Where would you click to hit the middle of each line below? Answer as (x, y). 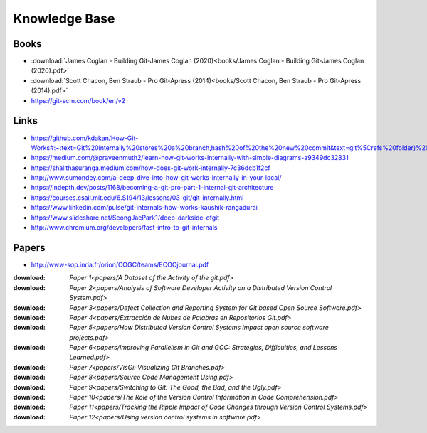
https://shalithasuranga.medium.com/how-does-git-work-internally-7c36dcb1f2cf (151, 168)
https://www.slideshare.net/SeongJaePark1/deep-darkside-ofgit (125, 218)
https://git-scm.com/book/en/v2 (78, 100)
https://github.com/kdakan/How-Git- (85, 138)
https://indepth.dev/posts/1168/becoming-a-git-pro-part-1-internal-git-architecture (152, 188)
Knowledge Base (64, 18)
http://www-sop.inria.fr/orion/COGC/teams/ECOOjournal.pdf (120, 264)
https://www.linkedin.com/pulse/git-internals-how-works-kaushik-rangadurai (144, 208)
